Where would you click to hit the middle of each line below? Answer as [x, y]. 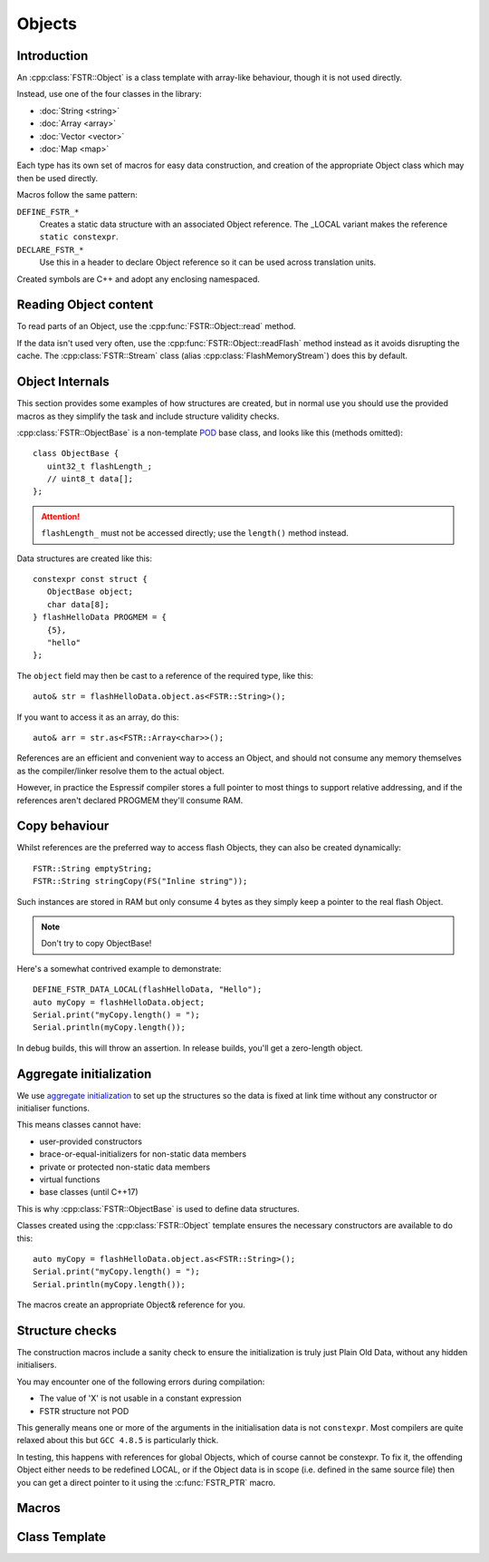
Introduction [53, 56]
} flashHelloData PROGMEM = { [100, 617]
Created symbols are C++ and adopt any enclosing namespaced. [138, 279]
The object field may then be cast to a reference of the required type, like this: [165, 675]
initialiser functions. [53, 1108]
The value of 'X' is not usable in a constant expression [140, 1398]
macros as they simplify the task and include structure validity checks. [148, 416]
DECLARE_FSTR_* [51, 250]
